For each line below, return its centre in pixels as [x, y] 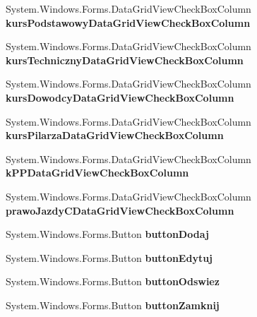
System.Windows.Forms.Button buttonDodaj [107, 234]
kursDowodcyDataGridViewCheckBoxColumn [120, 97]
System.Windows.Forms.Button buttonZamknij [113, 305]
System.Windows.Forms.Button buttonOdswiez [113, 281]
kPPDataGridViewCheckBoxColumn [97, 173]
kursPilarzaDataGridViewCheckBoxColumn [115, 135]
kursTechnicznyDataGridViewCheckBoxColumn [125, 60]
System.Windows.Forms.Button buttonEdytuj [109, 257]
